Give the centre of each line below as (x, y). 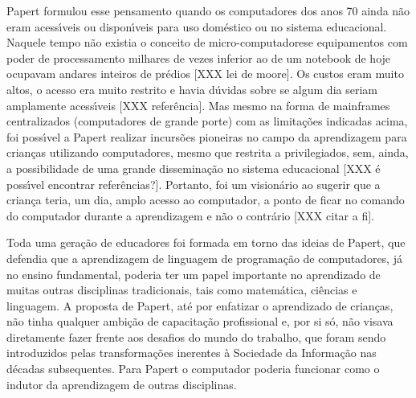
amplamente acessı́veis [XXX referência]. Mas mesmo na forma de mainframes (198, 105)
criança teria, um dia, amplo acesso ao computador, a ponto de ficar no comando (206, 200)
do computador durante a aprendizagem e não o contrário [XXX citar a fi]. (190, 215)
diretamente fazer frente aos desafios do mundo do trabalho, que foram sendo (196, 336)
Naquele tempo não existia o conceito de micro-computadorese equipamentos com (207, 42)
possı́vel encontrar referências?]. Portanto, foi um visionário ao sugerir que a (194, 184)
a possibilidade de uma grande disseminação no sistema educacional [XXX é (194, 168)
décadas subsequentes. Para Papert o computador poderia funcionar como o (193, 369)
